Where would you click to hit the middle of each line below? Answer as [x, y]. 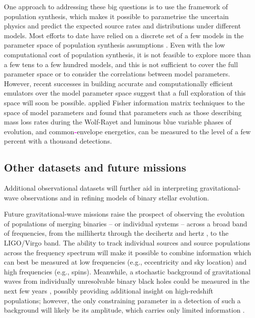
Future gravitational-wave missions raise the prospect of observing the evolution [124, 214]
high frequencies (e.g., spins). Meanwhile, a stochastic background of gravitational [127, 271]
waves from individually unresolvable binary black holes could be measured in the [127, 281]
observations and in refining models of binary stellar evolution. [115, 197]
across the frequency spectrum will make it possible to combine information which [127, 252]
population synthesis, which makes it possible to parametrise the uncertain [116, 16]
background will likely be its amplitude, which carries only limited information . [124, 310]
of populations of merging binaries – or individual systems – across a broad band [126, 223]
